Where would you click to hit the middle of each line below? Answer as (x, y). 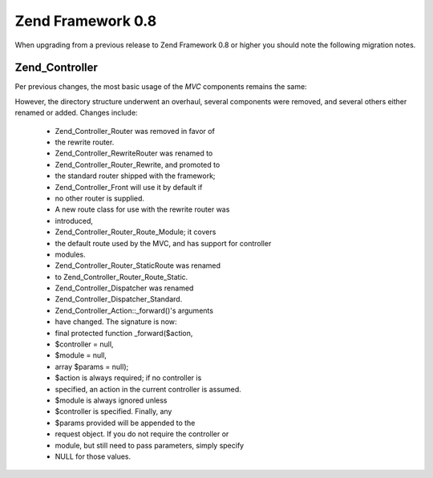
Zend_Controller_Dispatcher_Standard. (119, 299)
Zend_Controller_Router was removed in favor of (135, 131)
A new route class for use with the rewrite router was (142, 209)
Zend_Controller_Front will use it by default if (129, 187)
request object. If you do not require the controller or (142, 434)
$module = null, (81, 355)
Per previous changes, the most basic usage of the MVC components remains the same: (161, 87)
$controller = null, (84, 344)
